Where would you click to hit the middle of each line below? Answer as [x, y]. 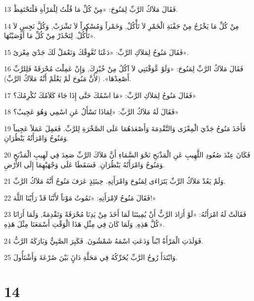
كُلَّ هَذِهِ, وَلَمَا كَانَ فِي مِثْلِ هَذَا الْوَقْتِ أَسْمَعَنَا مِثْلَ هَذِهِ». [84, 224]
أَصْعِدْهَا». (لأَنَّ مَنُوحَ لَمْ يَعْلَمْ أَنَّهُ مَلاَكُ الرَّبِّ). [68, 78]
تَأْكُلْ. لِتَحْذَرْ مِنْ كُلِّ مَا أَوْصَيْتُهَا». [50, 35]
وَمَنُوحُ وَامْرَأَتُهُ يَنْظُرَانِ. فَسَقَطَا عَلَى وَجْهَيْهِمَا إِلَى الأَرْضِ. [84, 164]
